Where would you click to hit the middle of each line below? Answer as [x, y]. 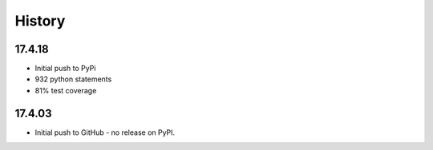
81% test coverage [66, 90]
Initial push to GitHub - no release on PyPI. [105, 132]
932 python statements [73, 79]
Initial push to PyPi [65, 69]
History [40, 21]
